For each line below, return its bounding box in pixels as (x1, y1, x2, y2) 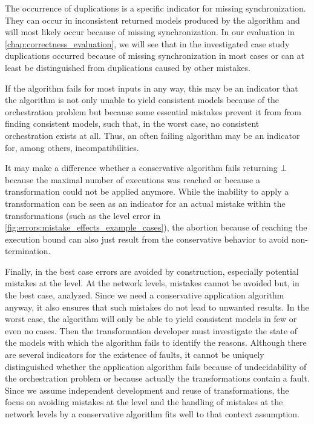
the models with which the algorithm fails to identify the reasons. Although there (5, 336, 307, 349)
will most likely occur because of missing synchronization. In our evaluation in (5, 25, 295, 38)
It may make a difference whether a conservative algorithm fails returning (5, 161, 278, 174)
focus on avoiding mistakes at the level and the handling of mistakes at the (5, 395, 283, 408)
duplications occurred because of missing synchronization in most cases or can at (5, 49, 305, 62)
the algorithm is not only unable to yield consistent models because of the (5, 93, 280, 106)
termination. (5, 244, 51, 257)
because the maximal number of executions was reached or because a (5, 173, 260, 186)
